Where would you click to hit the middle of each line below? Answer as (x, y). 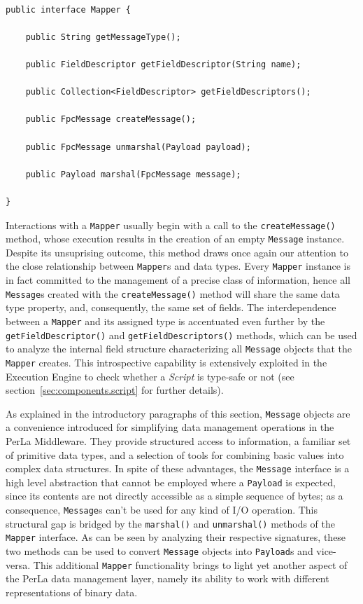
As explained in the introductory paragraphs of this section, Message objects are (178, 413)
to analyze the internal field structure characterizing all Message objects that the (179, 349)
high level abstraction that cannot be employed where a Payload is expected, (171, 482)
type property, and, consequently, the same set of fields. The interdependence (171, 307)
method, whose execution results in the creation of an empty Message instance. (175, 239)
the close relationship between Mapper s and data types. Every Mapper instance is (178, 266)
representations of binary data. (72, 592)
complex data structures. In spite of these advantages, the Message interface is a (178, 468)
